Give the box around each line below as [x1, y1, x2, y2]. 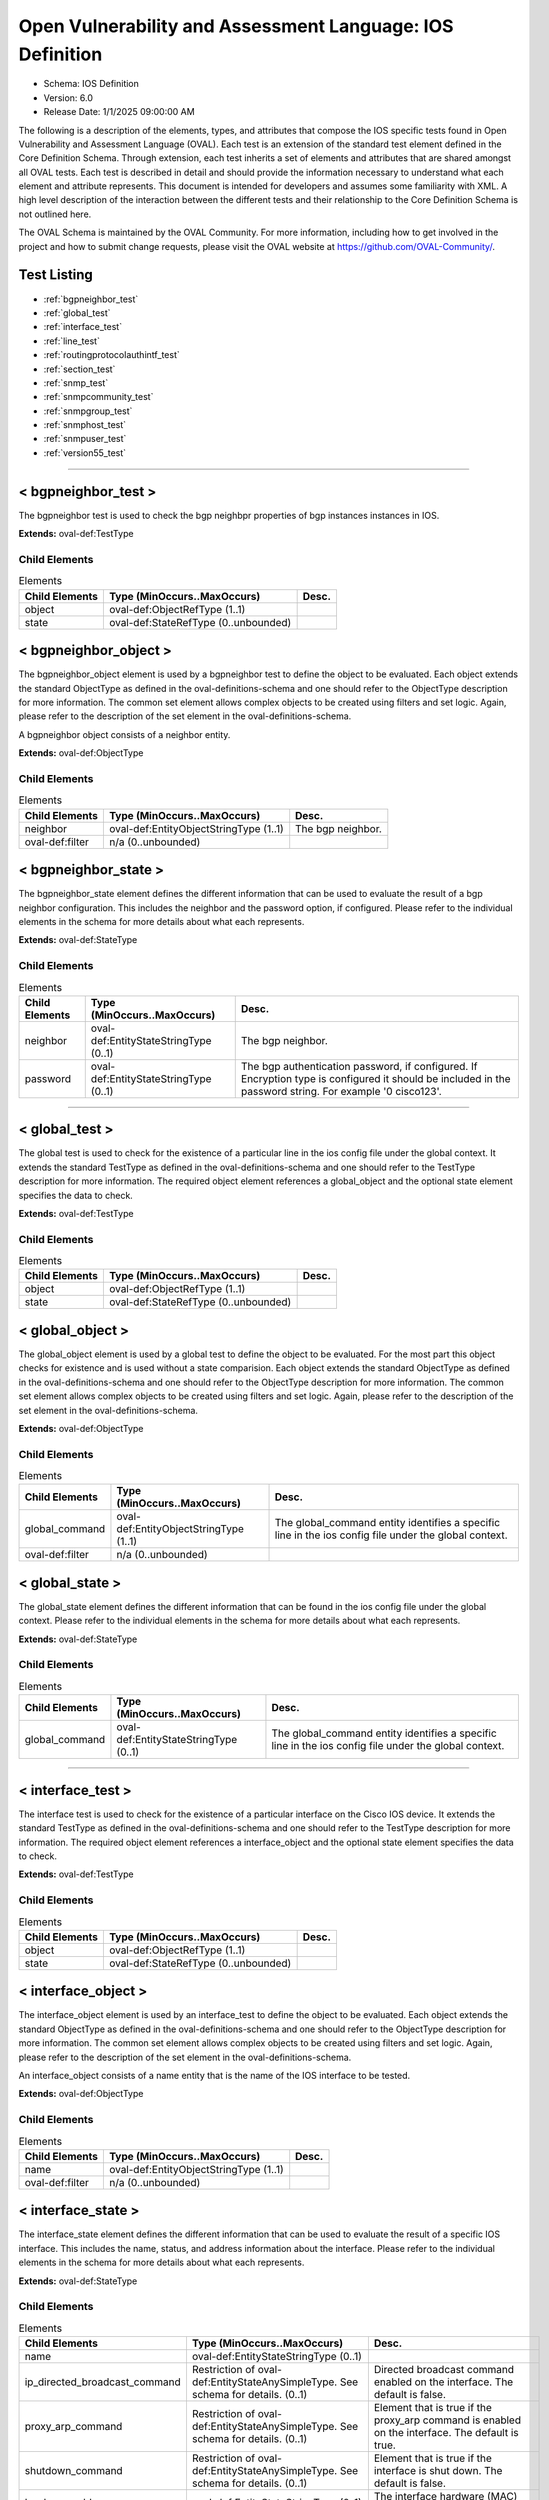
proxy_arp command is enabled [373, 2413, 522, 2427]
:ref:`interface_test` [43, 321, 123, 333]
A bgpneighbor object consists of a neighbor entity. [18, 728, 231, 740]
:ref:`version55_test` [43, 446, 127, 459]
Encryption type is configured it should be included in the [240, 1071, 511, 1085]
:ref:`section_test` [43, 363, 116, 375]
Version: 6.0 [43, 91, 94, 104]
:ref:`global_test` [43, 306, 111, 319]
